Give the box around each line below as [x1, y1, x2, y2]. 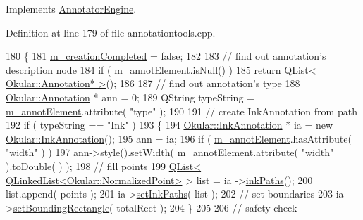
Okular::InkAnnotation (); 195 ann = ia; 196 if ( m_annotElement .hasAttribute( [6, 131, 352, 145]
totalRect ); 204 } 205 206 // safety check [116, 200, 297, 214]
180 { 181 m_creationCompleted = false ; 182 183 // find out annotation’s [6, 48, 326, 63]
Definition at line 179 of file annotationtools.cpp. [6, 25, 216, 39]
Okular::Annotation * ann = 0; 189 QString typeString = [6, 89, 254, 104]
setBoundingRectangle [13, 200, 110, 214]
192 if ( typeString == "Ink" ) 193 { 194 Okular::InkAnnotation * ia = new [6, 117, 333, 132]
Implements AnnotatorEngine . [6, 1, 137, 15]
